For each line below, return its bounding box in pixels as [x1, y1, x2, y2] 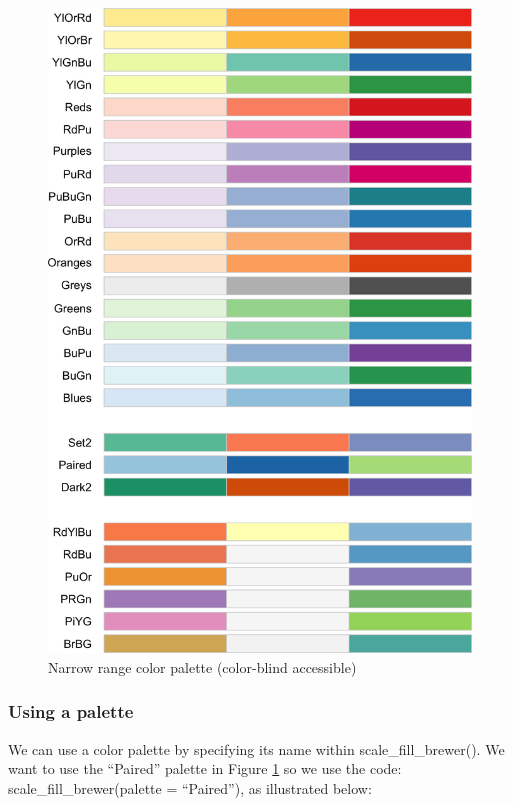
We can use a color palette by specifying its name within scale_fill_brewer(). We [8, 738, 505, 759]
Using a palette [8, 699, 134, 724]
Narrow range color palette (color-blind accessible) [48, 656, 357, 677]
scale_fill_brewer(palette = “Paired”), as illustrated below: [8, 777, 372, 798]
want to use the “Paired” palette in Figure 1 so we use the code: [8, 758, 402, 779]
